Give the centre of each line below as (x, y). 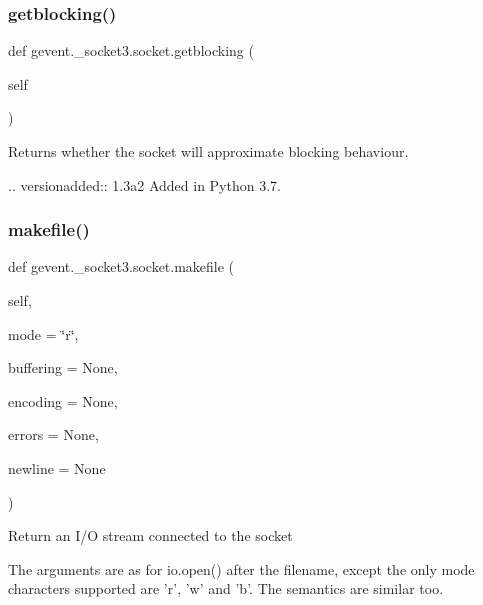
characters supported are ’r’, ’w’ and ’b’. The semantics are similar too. (226, 588)
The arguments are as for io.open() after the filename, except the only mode (241, 568)
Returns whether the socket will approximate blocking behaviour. (208, 151)
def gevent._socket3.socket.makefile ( (121, 266)
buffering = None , (63, 367)
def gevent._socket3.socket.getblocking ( (131, 50)
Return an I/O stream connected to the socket (150, 535)
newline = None (57, 467)
